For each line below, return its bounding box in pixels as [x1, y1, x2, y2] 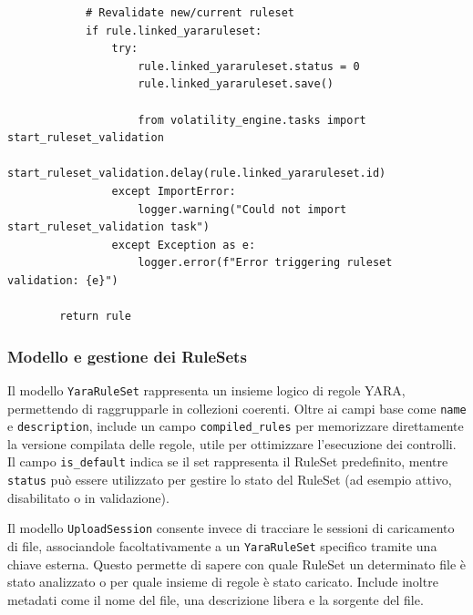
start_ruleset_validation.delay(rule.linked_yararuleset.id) [7, 167, 386, 180]
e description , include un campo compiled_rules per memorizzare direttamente [7, 416, 464, 436]
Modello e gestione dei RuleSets [7, 344, 247, 367]
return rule [59, 310, 132, 323]
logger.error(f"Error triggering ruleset [138, 256, 393, 270]
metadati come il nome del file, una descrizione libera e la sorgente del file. [7, 589, 424, 609]
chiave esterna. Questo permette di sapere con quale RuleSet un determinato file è [7, 554, 466, 573]
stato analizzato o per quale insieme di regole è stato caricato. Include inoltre [7, 572, 438, 591]
